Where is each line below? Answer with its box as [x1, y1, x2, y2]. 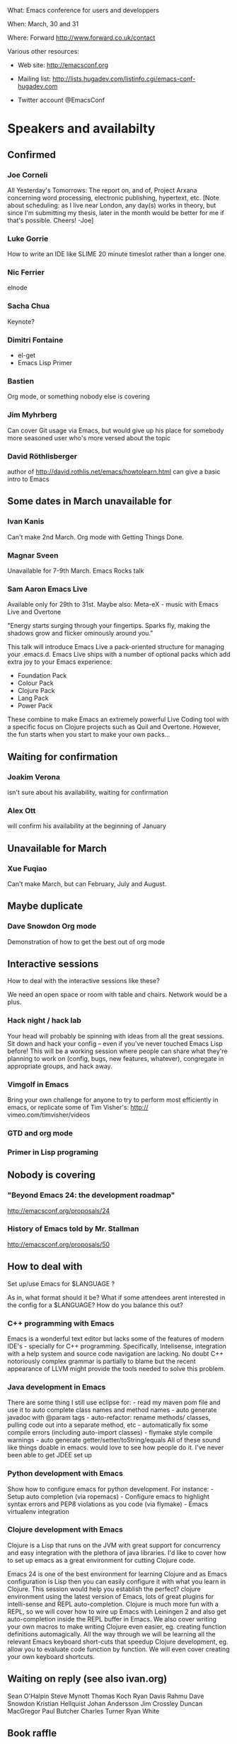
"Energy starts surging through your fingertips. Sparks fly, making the [7, 621, 211, 630]
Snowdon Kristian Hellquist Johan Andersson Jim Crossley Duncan [7, 1699, 203, 1708]
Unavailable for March [7, 842, 108, 854]
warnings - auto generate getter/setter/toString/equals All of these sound [7, 1436, 221, 1445]
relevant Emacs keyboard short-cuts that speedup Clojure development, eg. [7, 1637, 229, 1646]
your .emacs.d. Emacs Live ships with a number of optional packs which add [7, 650, 231, 659]
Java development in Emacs [7, 1382, 106, 1392]
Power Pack [17, 701, 53, 710]
